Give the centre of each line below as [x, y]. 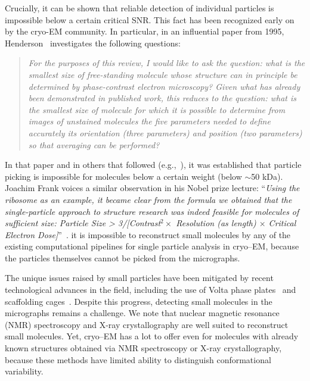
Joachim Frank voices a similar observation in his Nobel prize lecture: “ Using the [152, 188]
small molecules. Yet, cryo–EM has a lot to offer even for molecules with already [152, 336]
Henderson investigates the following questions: [93, 43]
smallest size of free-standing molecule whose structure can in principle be [163, 74]
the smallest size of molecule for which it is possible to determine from [157, 109]
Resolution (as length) [216, 223]
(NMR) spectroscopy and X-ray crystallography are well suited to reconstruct [147, 324]
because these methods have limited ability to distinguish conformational [138, 359]
